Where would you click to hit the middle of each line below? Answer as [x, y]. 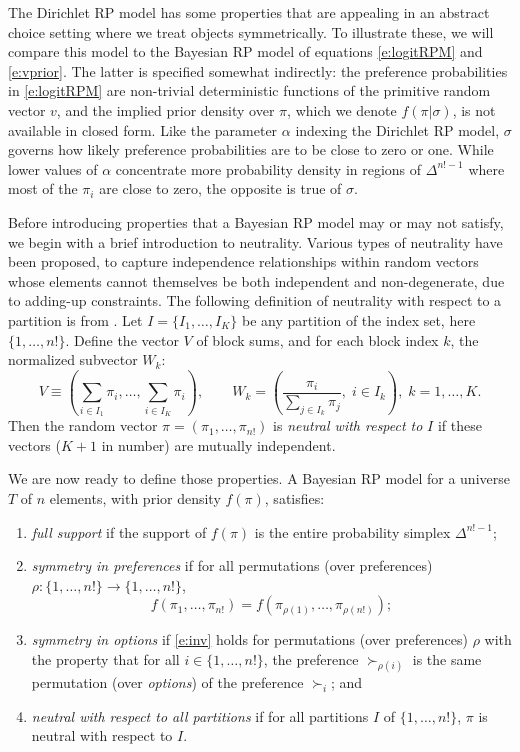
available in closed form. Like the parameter [143, 129]
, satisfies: [294, 498]
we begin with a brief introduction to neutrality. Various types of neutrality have [255, 241]
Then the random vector [83, 425]
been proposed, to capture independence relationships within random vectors [243, 261]
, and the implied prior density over [165, 109]
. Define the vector [122, 339]
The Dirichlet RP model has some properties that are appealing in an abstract [249, 12]
